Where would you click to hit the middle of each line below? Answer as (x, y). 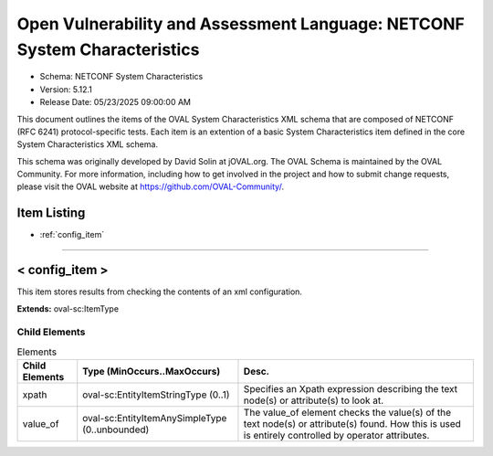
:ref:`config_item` (72, 235)
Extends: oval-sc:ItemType (68, 308)
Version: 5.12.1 (66, 89)
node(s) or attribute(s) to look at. (314, 400)
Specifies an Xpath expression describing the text (351, 389)
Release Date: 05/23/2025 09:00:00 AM (115, 102)
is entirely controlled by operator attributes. (336, 436)
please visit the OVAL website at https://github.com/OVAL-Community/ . (151, 186)
